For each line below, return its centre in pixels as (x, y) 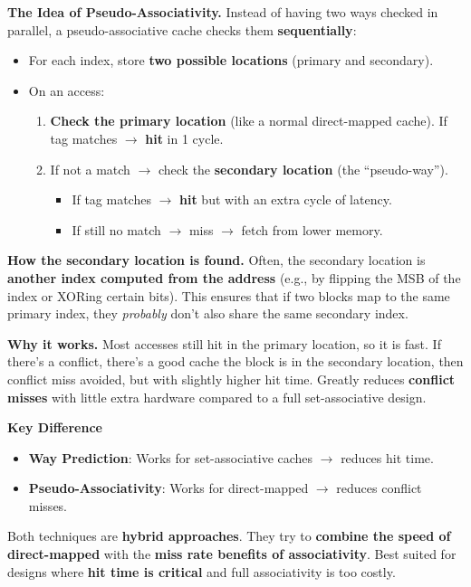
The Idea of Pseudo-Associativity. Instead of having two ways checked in (223, 12)
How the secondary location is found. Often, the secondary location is (216, 260)
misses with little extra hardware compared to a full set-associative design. (217, 397)
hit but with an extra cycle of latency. (286, 199)
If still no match (116, 229)
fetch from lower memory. (312, 229)
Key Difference (55, 427)
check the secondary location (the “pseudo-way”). (303, 169)
